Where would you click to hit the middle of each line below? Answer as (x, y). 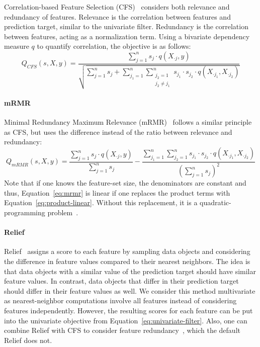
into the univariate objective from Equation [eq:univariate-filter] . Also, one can (126, 320)
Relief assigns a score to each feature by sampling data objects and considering (127, 251)
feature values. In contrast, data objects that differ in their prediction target (121, 281)
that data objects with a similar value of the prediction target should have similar (130, 271)
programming (25, 212)
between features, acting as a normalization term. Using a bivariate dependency (127, 36)
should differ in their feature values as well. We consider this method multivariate (130, 290)
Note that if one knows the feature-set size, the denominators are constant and (125, 183)
